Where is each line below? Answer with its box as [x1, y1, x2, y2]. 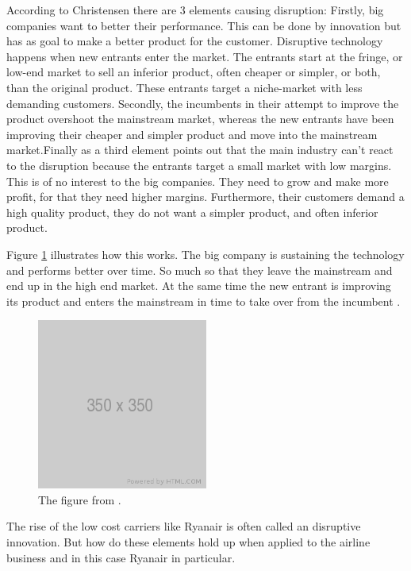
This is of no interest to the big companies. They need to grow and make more [6, 172, 389, 189]
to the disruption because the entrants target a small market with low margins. [6, 156, 392, 173]
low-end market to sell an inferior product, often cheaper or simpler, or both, [6, 64, 381, 80]
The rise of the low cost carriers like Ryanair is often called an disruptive [6, 518, 361, 534]
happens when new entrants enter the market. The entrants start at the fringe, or [6, 48, 403, 64]
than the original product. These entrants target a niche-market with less [6, 79, 363, 95]
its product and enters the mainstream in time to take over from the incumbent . [6, 292, 401, 309]
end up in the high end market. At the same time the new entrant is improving [6, 277, 391, 294]
